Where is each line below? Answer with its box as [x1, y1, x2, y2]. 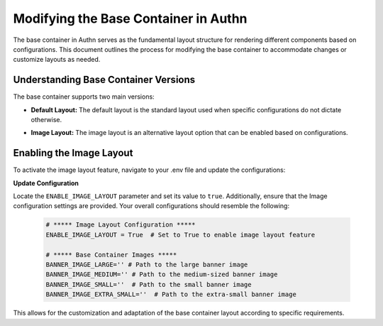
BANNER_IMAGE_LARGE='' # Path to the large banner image [45, 261, 248, 269]
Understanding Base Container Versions [13, 74, 196, 86]
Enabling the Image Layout [13, 147, 133, 159]
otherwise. [30, 116, 62, 124]
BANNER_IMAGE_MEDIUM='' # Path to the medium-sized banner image [45, 271, 278, 278]
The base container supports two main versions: [13, 92, 155, 101]
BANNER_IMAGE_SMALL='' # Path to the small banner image [45, 281, 252, 288]
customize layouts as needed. [13, 55, 101, 64]
